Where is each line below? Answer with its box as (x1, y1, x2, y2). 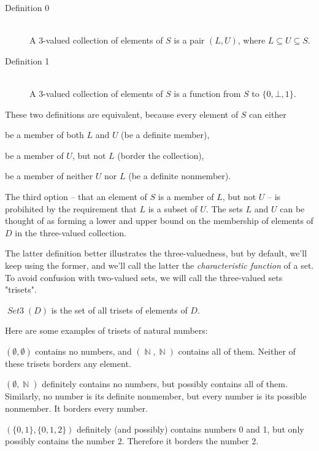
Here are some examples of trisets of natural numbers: (5, 324, 208, 337)
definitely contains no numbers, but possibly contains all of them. (42, 377, 288, 390)
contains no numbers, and (35, 344, 132, 357)
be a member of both (5, 128, 84, 141)
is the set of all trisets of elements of (51, 303, 188, 316)
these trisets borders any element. (5, 357, 131, 369)
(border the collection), (117, 148, 204, 161)
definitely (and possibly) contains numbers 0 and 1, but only (77, 422, 304, 435)
